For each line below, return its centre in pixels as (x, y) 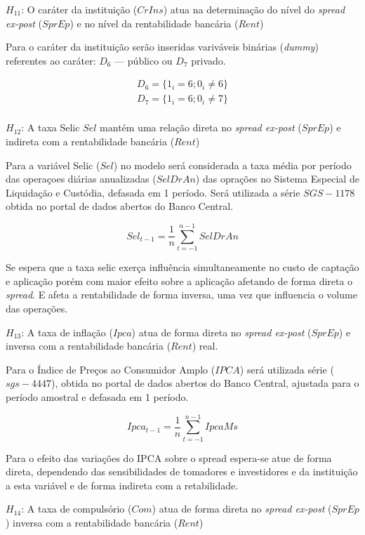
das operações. (37, 308)
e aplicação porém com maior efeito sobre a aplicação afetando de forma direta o (179, 280)
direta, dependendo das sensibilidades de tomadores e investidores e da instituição (182, 471)
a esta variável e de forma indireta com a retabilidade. (122, 485)
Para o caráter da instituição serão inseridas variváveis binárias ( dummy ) (162, 47)
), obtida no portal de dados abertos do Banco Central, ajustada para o (205, 383)
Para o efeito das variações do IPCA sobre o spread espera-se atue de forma (169, 457)
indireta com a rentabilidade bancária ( (90, 141)
